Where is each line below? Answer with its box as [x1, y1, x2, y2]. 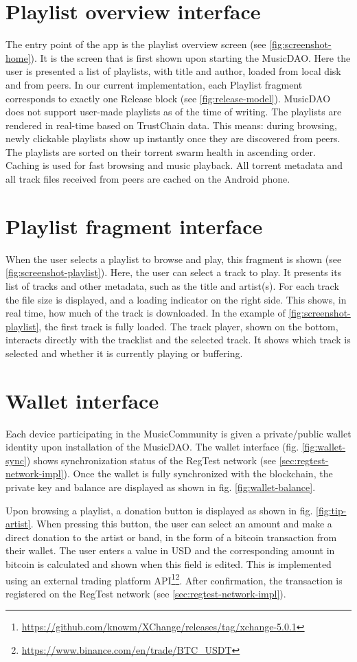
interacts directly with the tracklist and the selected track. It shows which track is [5, 332, 351, 347]
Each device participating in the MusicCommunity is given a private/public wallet [5, 426, 352, 440]
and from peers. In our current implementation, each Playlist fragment [5, 77, 303, 91]
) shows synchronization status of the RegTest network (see [26, 453, 277, 467]
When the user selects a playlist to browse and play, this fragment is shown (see [5, 251, 342, 266]
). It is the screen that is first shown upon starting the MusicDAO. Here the [30, 50, 351, 65]
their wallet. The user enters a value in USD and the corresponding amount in [5, 543, 335, 558]
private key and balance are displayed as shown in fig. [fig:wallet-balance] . [5, 480, 316, 494]
